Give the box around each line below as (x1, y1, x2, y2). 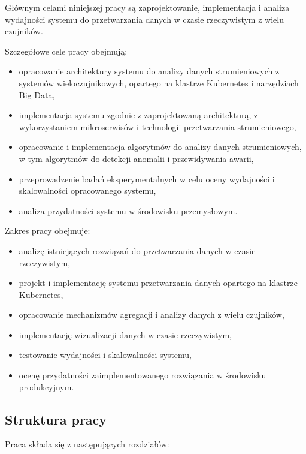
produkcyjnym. (19, 380, 74, 393)
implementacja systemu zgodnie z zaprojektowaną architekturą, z (19, 109, 258, 121)
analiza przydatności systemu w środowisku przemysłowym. (19, 204, 238, 217)
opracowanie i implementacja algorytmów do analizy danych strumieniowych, (19, 140, 302, 153)
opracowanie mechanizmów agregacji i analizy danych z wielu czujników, (19, 308, 284, 321)
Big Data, (19, 88, 55, 101)
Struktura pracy (5, 410, 107, 428)
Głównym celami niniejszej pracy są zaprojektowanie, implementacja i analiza (5, 1, 290, 13)
